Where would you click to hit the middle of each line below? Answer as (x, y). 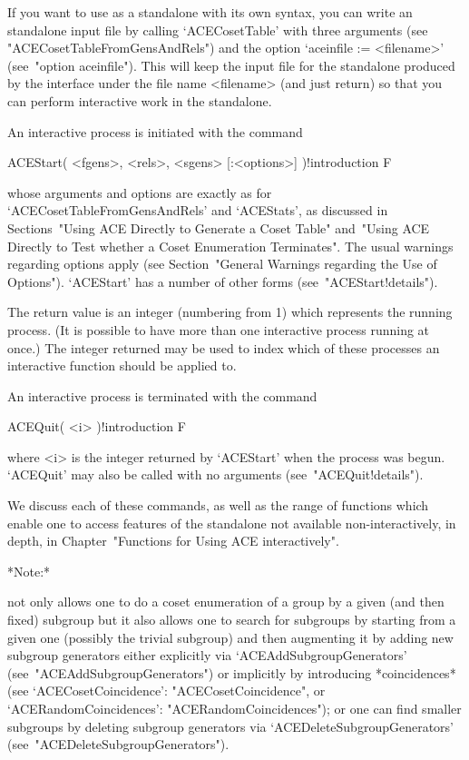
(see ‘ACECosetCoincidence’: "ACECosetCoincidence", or (166, 691)
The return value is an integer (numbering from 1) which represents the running (230, 312)
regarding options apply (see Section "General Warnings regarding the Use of (222, 264)
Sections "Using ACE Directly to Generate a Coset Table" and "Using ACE (219, 227)
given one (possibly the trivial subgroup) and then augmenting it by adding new (230, 637)
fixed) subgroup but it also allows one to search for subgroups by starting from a (232, 620)
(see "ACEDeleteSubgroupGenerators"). (118, 744)
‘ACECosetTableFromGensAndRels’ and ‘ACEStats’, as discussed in (198, 210)
